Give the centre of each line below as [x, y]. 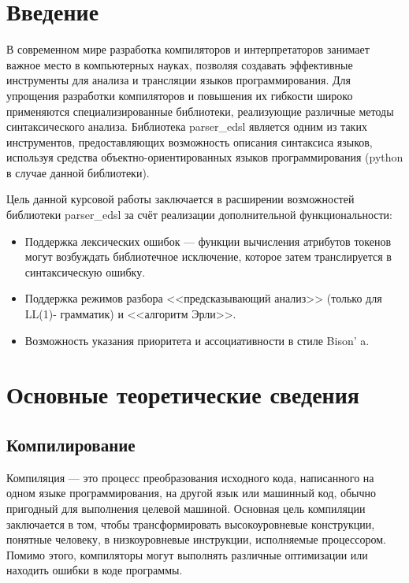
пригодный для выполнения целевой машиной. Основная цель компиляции [186, 508]
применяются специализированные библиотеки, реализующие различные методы [200, 111]
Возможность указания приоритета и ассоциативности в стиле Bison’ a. [197, 340]
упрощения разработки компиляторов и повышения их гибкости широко [180, 95]
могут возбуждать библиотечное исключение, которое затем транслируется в [208, 256]
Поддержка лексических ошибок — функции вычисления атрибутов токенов [208, 241]
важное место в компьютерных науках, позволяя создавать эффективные [180, 64]
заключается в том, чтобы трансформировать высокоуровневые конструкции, [191, 524]
